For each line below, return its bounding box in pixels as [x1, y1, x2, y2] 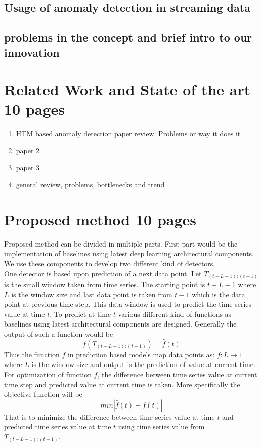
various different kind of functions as [118, 308, 232, 319]
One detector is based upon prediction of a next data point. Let [4, 268, 202, 278]
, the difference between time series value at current [97, 369, 257, 380]
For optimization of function [4, 369, 92, 380]
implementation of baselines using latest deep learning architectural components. [4, 248, 254, 259]
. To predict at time [50, 308, 111, 319]
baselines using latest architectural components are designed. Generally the [4, 318, 237, 329]
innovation [4, 44, 60, 60]
